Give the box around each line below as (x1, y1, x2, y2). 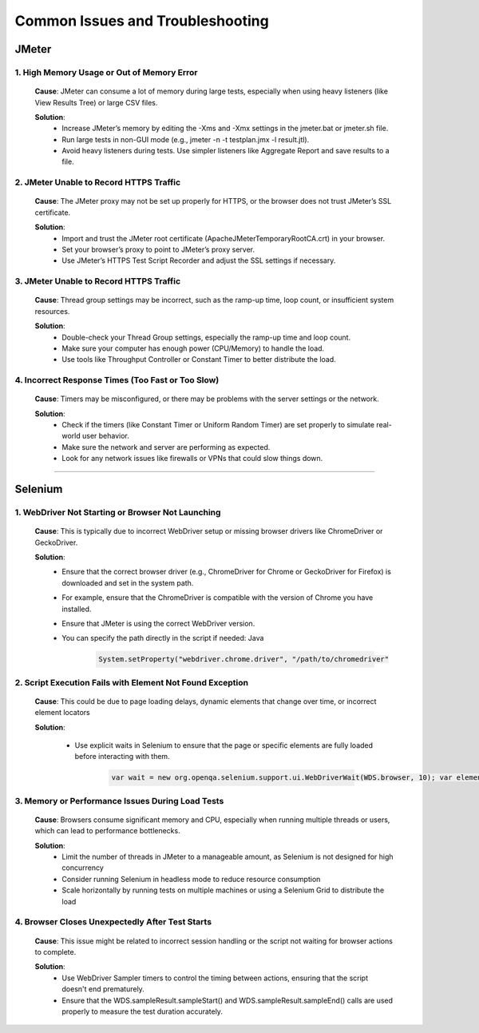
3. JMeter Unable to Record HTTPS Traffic (14, 276, 181, 287)
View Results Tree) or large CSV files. (34, 97, 158, 107)
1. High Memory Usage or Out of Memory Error (14, 66, 199, 77)
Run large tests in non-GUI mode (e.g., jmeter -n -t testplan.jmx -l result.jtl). (61, 134, 310, 144)
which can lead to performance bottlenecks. (34, 826, 180, 836)
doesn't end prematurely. (61, 984, 145, 994)
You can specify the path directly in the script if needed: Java (61, 634, 264, 643)
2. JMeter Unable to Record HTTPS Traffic (14, 177, 181, 188)
